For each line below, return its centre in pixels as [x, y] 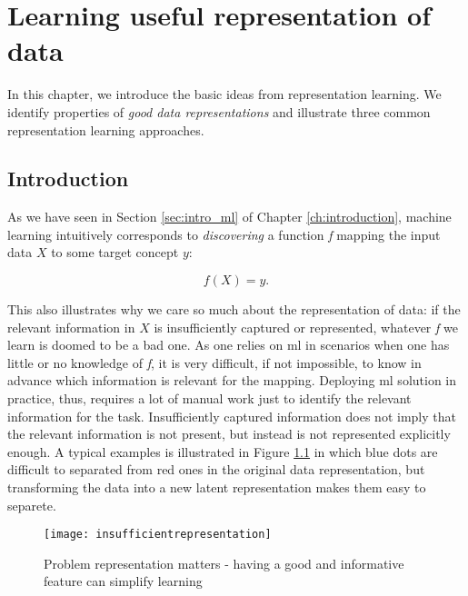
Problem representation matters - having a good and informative [224, 563]
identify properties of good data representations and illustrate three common [219, 111]
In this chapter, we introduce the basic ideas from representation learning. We [224, 94]
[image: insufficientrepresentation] [158, 535]
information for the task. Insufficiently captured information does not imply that [232, 416]
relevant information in [71, 327]
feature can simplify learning [123, 581]
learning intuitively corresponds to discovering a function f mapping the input [224, 234]
